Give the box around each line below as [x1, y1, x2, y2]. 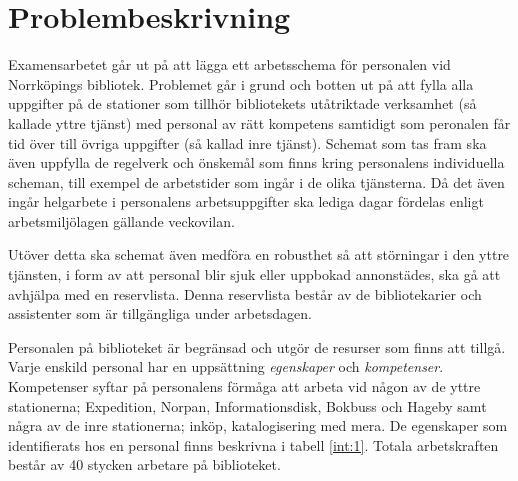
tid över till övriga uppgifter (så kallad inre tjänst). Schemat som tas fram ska [8, 132, 487, 153]
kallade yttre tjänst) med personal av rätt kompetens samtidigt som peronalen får [8, 112, 511, 133]
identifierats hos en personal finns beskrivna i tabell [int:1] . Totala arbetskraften [8, 434, 499, 455]
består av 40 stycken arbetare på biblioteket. [8, 454, 281, 475]
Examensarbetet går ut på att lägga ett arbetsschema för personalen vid [8, 54, 451, 75]
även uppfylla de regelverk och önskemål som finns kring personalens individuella [8, 152, 505, 173]
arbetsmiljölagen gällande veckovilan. [8, 210, 235, 231]
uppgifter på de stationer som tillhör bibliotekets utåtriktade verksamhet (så [8, 93, 477, 114]
